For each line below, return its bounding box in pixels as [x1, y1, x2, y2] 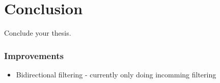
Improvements [4, 49, 64, 62]
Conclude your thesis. [4, 27, 71, 38]
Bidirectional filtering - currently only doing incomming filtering [16, 69, 216, 79]
